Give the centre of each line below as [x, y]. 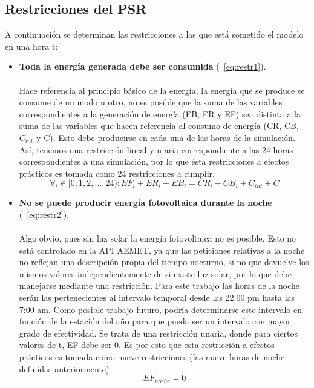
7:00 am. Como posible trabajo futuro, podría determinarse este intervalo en [160, 309]
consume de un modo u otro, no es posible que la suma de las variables [151, 102]
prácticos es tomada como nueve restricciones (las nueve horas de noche [152, 357]
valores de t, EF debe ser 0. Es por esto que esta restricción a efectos [147, 345]
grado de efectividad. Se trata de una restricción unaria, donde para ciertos [158, 333]
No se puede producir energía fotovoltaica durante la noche [146, 202]
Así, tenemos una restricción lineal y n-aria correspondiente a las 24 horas [156, 149]
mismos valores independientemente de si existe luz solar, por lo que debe [155, 273]
